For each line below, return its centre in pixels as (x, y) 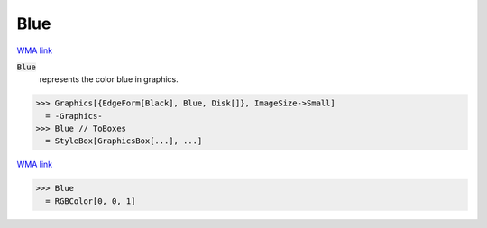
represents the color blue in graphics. (109, 79)
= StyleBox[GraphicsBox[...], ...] (124, 141)
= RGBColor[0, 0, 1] (91, 201)
